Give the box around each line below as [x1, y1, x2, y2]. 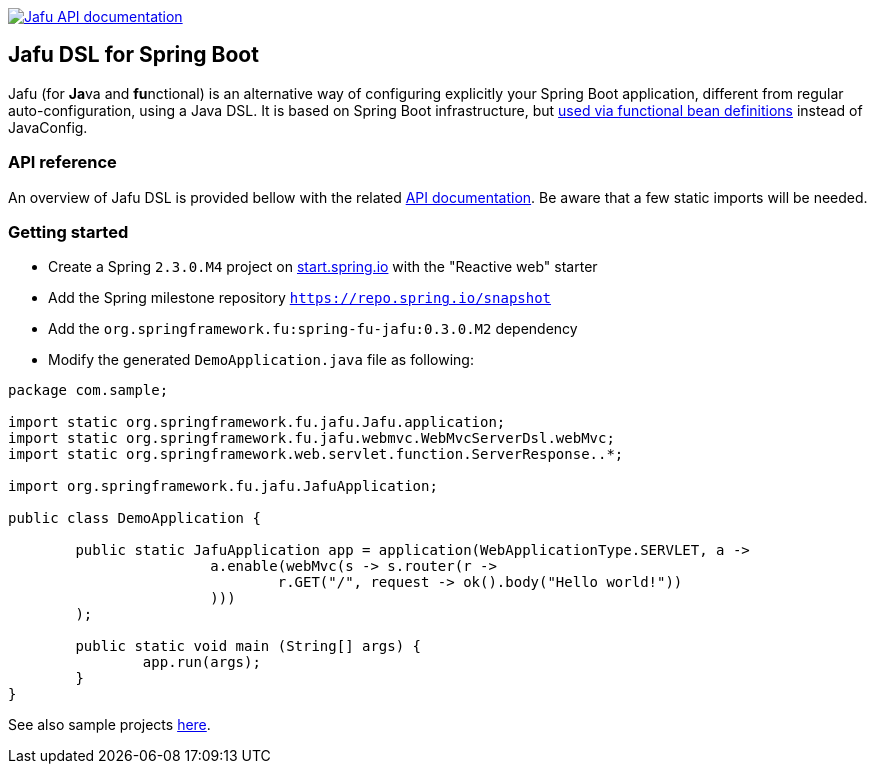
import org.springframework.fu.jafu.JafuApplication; [8, 478, 438, 495]
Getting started [8, 221, 129, 242]
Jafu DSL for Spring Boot [8, 42, 259, 68]
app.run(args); [142, 654, 261, 671]
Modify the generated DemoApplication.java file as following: [48, 351, 474, 369]
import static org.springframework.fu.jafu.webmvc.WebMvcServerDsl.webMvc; [8, 430, 615, 447]
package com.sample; [8, 382, 169, 399]
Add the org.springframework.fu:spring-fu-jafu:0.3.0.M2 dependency [48, 320, 578, 338]
